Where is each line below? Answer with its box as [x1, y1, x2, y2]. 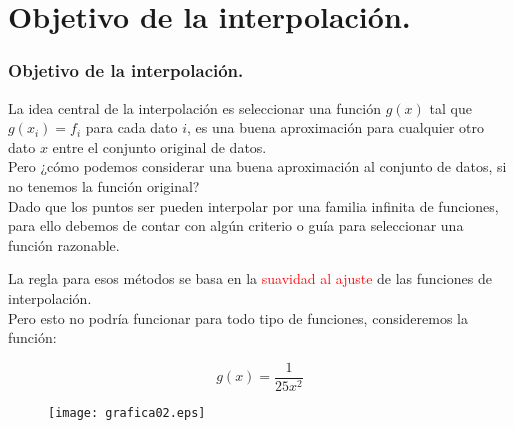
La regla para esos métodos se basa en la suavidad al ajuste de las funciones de [8, 268, 492, 289]
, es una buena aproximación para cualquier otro [187, 117, 485, 138]
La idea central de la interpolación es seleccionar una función [8, 97, 382, 118]
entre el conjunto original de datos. [52, 136, 267, 157]
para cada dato [85, 117, 178, 138]
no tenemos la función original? [8, 175, 200, 196]
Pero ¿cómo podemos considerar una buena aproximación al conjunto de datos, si [8, 156, 507, 177]
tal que [429, 97, 472, 118]
